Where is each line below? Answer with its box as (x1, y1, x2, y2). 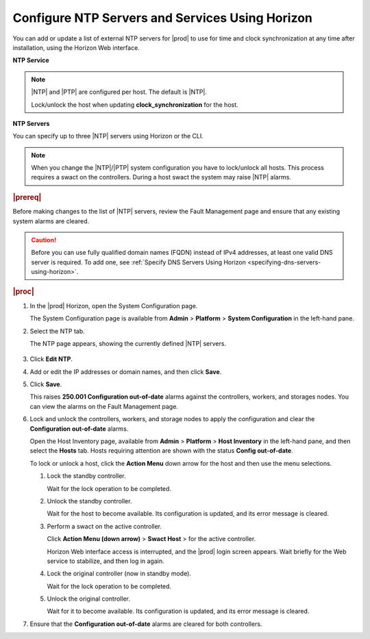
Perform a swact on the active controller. (47, 522, 162, 530)
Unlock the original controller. (47, 594, 130, 603)
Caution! (31, 236, 57, 244)
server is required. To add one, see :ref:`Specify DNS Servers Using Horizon (31, 258, 246, 266)
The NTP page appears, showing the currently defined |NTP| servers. (29, 339, 226, 347)
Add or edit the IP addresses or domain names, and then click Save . (29, 367, 222, 376)
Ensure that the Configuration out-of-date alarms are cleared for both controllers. (29, 620, 262, 628)
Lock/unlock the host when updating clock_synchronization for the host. (31, 100, 239, 109)
